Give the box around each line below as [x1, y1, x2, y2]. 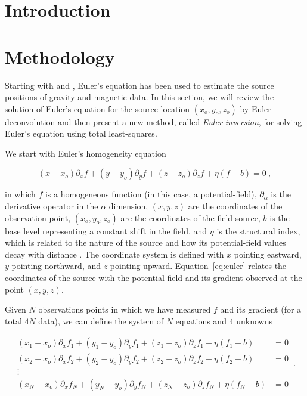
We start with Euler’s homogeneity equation [5, 147, 166, 159]
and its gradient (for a [220, 303, 302, 315]
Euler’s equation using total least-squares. [5, 127, 157, 140]
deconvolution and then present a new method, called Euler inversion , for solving [5, 115, 302, 128]
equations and [175, 314, 227, 327]
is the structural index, [216, 224, 300, 237]
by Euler [240, 102, 271, 115]
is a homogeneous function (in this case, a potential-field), [45, 188, 257, 200]
